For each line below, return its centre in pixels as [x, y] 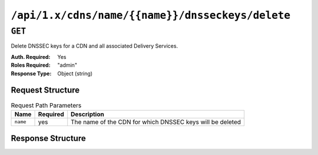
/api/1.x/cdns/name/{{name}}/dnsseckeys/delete [151, 15]
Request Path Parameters [46, 105]
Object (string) [75, 73]
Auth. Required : [31, 57]
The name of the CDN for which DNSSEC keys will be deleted [156, 122]
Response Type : [31, 73]
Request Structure [45, 90]
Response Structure [48, 138]
